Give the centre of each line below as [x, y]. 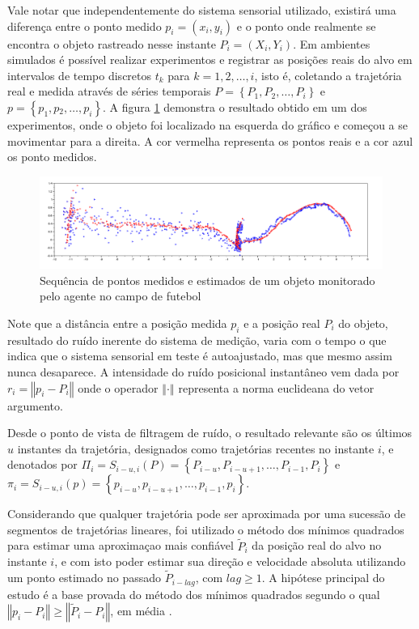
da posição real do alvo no [317, 545]
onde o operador [118, 387]
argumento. [35, 405]
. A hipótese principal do [323, 578]
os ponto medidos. [52, 157]
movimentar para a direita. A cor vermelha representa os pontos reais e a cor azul [210, 140]
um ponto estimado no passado [85, 578]
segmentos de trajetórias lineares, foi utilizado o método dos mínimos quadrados [206, 529]
